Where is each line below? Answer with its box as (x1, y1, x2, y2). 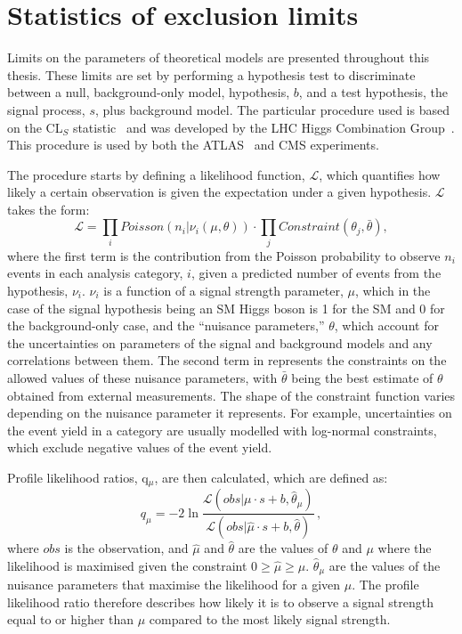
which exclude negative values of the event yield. (7, 438, 272, 457)
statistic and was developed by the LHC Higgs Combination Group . (72, 118, 455, 136)
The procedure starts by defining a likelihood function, (7, 165, 305, 183)
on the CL (7, 118, 63, 136)
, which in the (354, 280, 431, 299)
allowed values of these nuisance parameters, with (7, 368, 278, 386)
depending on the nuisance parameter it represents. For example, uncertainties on (7, 403, 452, 422)
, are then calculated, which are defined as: (154, 467, 388, 486)
